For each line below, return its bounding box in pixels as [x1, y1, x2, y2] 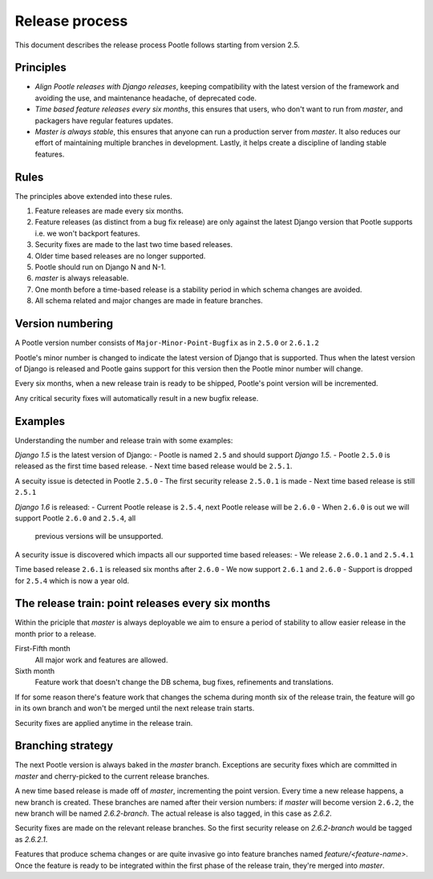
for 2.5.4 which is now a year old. [14, 576, 130, 585]
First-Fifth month [14, 644, 71, 654]
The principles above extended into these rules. [14, 191, 172, 201]
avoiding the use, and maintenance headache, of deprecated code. [34, 93, 257, 103]
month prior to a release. [14, 629, 96, 638]
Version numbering [14, 317, 114, 330]
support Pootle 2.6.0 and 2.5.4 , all [14, 513, 136, 523]
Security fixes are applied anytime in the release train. [14, 718, 193, 727]
